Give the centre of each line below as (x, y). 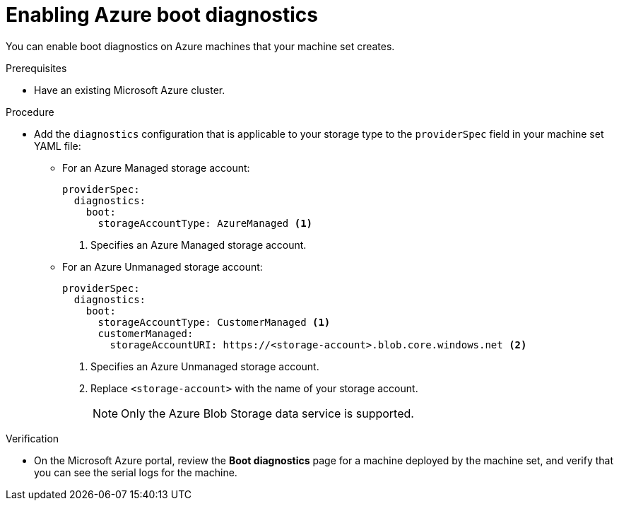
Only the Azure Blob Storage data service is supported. (267, 413)
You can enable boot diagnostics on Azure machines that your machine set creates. (200, 46)
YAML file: (58, 146)
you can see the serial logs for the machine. (136, 472)
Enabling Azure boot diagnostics (162, 15)
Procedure (30, 112)
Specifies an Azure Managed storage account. (199, 245)
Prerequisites (36, 68)
